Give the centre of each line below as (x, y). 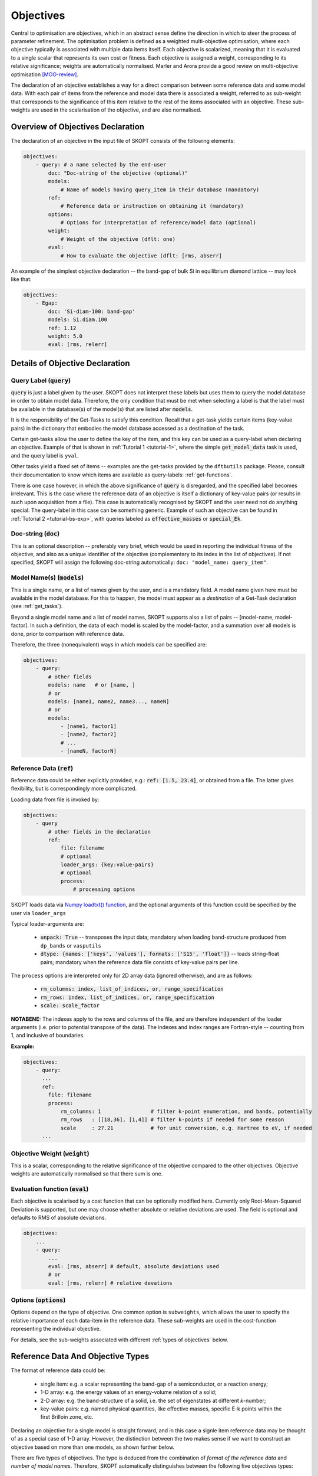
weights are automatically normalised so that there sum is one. (87, 1174)
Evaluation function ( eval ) (50, 1189)
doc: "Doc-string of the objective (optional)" (118, 173)
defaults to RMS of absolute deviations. (59, 1218)
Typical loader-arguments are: (48, 924)
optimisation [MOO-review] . (45, 74)
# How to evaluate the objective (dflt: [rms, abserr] (141, 256)
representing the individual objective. (56, 1329)
